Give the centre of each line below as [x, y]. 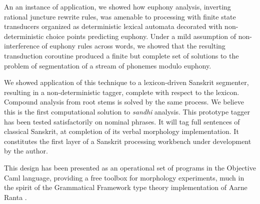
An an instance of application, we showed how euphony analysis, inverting [117, 6]
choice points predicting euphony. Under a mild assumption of [141, 36]
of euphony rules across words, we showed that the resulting [133, 46]
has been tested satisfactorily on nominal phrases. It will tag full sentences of [122, 121]
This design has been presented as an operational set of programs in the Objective [130, 167]
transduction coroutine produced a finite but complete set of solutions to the [121, 55]
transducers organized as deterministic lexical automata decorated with [113, 26]
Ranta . [15, 197]
